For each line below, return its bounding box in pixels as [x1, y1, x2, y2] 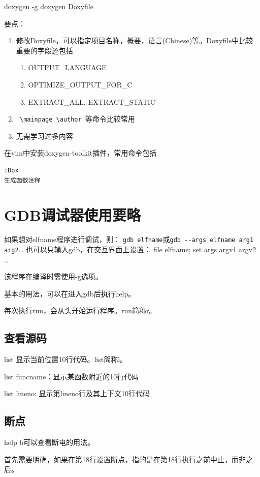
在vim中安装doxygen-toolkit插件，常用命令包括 [4, 147, 157, 158]
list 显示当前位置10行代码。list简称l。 [4, 354, 127, 365]
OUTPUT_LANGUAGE [28, 62, 107, 73]
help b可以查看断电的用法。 [4, 437, 95, 448]
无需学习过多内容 [16, 130, 73, 141]
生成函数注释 [4, 176, 41, 184]
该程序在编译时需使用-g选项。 [4, 271, 103, 282]
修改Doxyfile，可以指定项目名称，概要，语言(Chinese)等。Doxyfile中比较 [16, 35, 253, 46]
